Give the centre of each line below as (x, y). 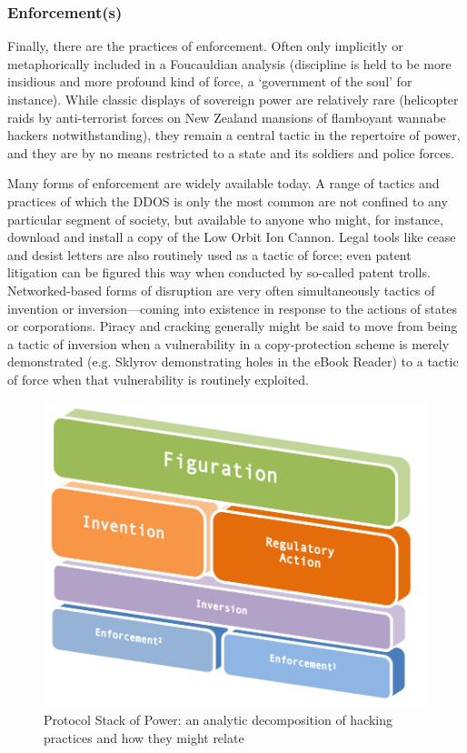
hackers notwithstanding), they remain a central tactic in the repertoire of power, (234, 135)
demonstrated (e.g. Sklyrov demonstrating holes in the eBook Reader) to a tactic (233, 361)
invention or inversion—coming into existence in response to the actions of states (232, 308)
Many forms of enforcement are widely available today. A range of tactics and (224, 183)
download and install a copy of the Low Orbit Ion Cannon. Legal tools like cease (232, 237)
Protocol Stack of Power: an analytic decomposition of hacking (219, 719)
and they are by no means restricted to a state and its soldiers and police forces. (231, 152)
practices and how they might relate (144, 737)
